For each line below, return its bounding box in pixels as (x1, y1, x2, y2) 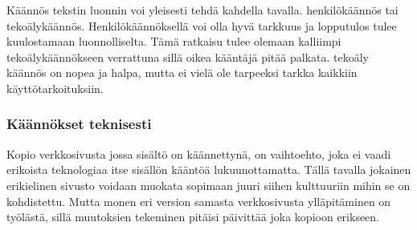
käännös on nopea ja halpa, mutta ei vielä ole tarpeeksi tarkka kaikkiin (6, 64, 358, 81)
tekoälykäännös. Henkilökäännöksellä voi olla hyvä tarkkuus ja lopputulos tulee (6, 17, 397, 34)
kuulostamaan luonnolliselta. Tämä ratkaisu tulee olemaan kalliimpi (6, 33, 341, 50)
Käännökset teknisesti (6, 114, 152, 134)
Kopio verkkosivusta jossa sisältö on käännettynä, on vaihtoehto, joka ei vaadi (6, 145, 391, 162)
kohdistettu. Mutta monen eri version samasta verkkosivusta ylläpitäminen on (6, 192, 391, 209)
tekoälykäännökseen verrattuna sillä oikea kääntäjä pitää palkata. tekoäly (6, 48, 369, 65)
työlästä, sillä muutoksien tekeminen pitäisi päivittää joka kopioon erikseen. (6, 208, 380, 225)
